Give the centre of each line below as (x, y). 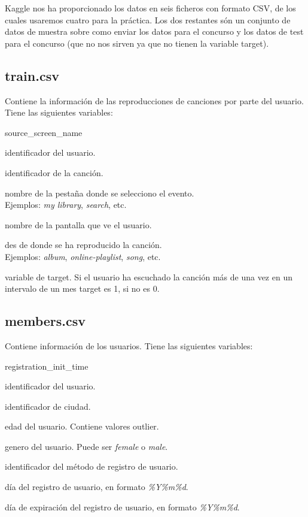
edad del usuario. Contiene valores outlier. (82, 426)
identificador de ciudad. (48, 406)
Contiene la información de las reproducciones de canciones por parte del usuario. (154, 100)
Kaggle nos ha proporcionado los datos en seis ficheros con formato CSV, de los (150, 8)
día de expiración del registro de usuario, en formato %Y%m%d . (122, 507)
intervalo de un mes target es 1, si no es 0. (82, 288)
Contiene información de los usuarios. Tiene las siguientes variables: (129, 345)
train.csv (32, 75)
